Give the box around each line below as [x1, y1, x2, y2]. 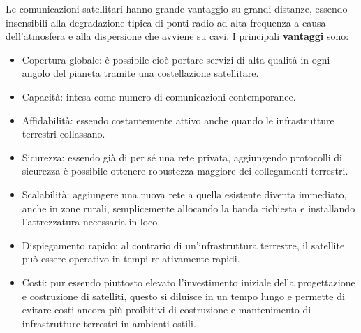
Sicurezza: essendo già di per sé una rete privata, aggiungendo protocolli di [22, 149, 342, 164]
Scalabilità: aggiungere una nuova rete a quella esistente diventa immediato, [22, 186, 347, 201]
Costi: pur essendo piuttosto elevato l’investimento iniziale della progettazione [22, 274, 355, 289]
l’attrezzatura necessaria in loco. [22, 214, 161, 229]
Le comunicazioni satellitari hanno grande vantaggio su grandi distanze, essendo [6, 1, 348, 15]
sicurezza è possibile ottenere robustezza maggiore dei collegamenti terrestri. [22, 163, 348, 178]
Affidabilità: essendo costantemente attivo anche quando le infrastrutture [22, 112, 334, 127]
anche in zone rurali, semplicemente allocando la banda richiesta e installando [22, 200, 355, 215]
